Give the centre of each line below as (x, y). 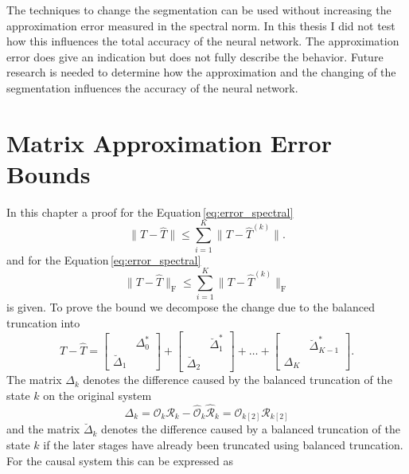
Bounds (49, 173)
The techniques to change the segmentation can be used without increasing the (199, 10)
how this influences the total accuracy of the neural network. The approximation (203, 41)
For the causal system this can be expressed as (120, 460)
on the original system (97, 395)
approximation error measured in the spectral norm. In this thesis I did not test (201, 25)
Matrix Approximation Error (169, 142)
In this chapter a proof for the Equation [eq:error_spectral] (150, 212)
